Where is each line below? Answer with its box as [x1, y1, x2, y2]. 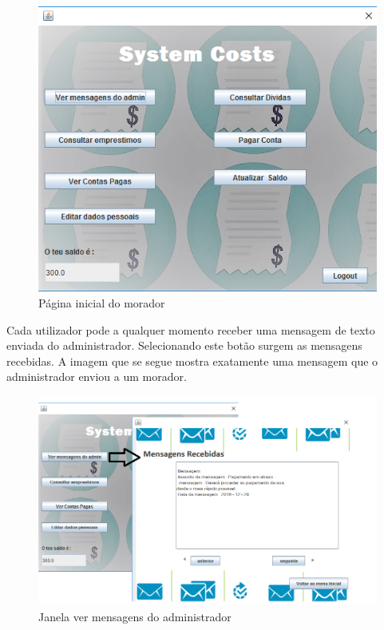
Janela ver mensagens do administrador [38, 608, 232, 624]
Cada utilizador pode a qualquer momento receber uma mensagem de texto [6, 321, 375, 338]
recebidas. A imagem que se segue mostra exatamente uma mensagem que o [6, 352, 378, 369]
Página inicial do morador [38, 295, 165, 311]
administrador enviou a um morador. [6, 368, 187, 385]
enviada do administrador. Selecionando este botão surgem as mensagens [6, 337, 362, 354]
